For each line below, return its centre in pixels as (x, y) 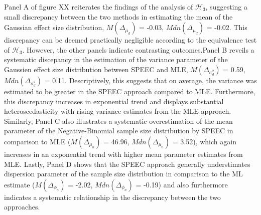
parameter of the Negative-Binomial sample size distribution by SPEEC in (119, 131)
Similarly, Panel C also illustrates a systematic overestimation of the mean (118, 121)
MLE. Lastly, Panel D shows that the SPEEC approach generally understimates (127, 164)
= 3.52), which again (204, 141)
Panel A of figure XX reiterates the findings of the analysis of (99, 7)
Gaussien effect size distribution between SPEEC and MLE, (96, 69)
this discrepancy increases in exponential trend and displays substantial (114, 101)
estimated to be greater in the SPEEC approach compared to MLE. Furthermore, (130, 91)
